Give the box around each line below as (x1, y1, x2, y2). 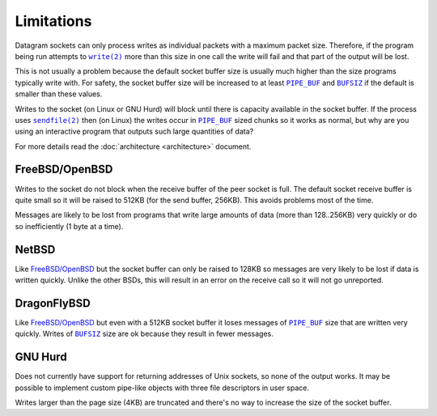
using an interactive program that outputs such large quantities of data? (15, 126, 254, 137)
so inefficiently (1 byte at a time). (15, 221, 124, 231)
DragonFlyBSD (15, 296, 91, 310)
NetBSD (15, 243, 56, 257)
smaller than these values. (15, 89, 103, 99)
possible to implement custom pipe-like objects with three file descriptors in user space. (15, 383, 309, 393)
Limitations (15, 12, 92, 30)
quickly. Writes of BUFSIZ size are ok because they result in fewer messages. (15, 329, 274, 339)
